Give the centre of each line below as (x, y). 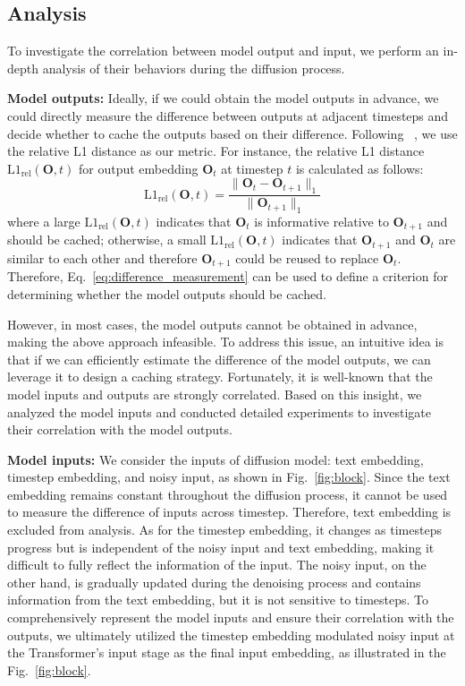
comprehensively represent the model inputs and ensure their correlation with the (231, 617)
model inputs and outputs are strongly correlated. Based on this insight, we (215, 394)
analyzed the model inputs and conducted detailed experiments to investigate (219, 412)
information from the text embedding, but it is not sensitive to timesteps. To (218, 600)
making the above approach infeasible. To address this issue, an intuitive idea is (225, 342)
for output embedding (138, 168)
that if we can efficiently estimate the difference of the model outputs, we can (219, 359)
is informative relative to (321, 221)
